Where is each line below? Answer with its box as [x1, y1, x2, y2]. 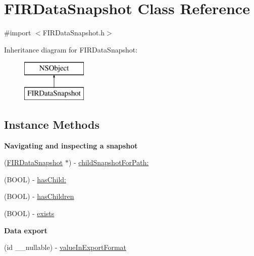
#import [4, 27, 31, 38]
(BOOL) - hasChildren [4, 191, 74, 201]
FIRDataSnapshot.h [42, 27, 105, 38]
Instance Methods [4, 116, 99, 132]
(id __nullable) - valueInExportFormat [4, 242, 127, 252]
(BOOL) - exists [4, 208, 55, 219]
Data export [4, 225, 47, 235]
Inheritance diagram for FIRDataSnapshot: [4, 44, 138, 55]
